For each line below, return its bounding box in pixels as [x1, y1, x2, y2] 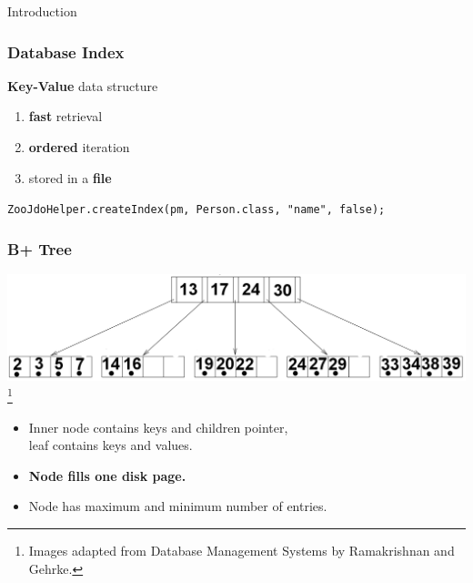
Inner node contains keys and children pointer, [28, 417, 288, 436]
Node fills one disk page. [28, 465, 186, 485]
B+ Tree [7, 237, 72, 260]
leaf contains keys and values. [28, 435, 193, 455]
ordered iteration [28, 138, 130, 156]
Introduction [7, 2, 77, 20]
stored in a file [28, 168, 112, 187]
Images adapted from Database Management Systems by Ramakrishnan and [28, 540, 455, 559]
